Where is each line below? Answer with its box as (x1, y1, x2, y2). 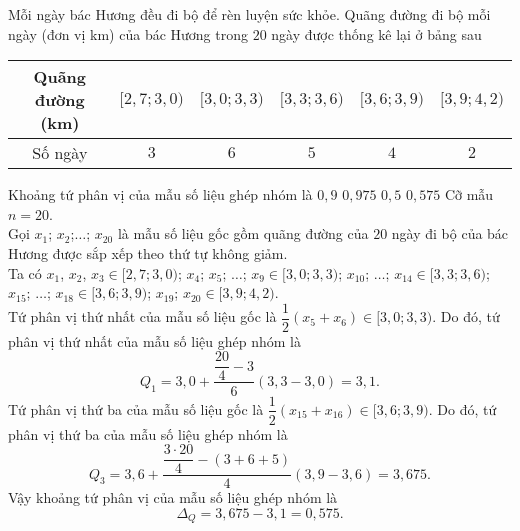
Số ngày (32, 141, 88, 165)
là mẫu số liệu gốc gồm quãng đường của (117, 223, 369, 244)
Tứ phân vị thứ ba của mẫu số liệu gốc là (8, 398, 264, 419)
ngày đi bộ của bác (391, 223, 509, 244)
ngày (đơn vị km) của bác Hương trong (8, 23, 249, 44)
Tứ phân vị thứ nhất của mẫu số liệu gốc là (8, 306, 277, 327)
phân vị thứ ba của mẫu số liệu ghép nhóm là (8, 423, 288, 444)
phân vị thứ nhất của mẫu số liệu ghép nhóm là (8, 330, 301, 351)
